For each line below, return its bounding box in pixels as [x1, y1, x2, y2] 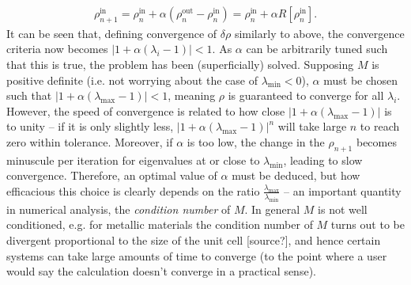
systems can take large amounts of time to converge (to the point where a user [6, 247, 387, 264]
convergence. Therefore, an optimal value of [6, 167, 217, 184]
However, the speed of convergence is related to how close [6, 102, 285, 119]
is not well [318, 200, 368, 217]
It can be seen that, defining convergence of [6, 25, 217, 41]
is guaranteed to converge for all [228, 87, 384, 104]
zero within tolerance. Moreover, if [6, 133, 173, 150]
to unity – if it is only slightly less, [6, 118, 174, 135]
